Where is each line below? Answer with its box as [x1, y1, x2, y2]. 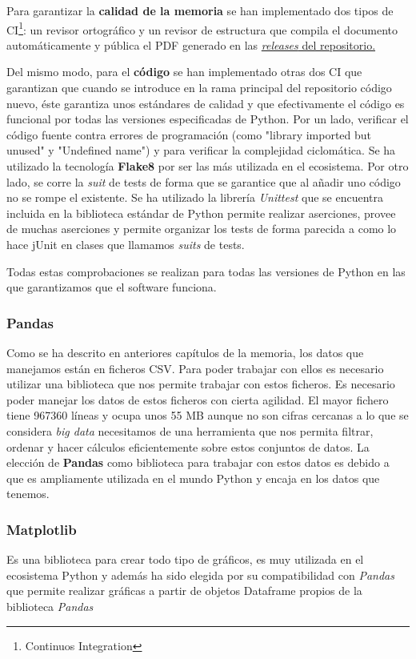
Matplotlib [6, 519, 77, 539]
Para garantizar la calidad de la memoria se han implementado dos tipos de [6, 2, 394, 18]
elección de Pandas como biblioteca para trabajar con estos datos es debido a [6, 454, 390, 471]
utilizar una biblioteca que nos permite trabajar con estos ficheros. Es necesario [6, 376, 395, 392]
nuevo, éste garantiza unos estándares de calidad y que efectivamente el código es [6, 94, 405, 111]
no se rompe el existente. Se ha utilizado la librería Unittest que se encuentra [6, 189, 383, 206]
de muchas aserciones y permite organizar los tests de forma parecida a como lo [6, 220, 397, 237]
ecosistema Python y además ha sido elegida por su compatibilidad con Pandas [6, 566, 395, 583]
